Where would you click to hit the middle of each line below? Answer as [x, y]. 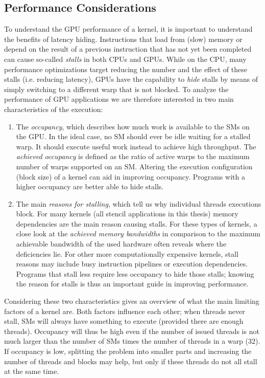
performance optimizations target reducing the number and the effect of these [126, 69]
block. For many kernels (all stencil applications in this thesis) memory [127, 214]
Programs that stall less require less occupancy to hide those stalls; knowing [135, 273]
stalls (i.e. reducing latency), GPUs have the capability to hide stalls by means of [131, 79]
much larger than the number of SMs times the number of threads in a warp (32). [132, 341]
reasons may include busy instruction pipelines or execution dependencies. [132, 264]
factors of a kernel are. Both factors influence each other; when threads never [125, 311]
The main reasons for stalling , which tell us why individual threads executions [139, 203]
